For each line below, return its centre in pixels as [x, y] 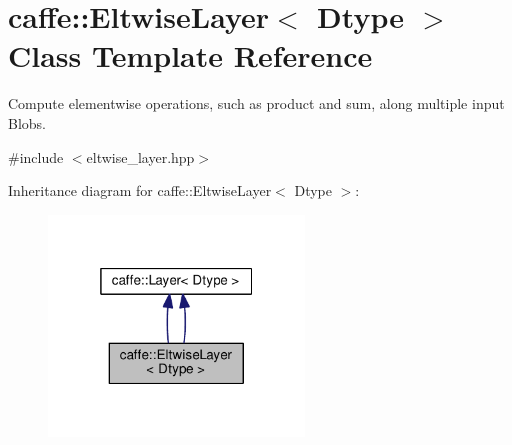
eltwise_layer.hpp [140, 156]
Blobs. [27, 122]
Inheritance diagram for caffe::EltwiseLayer [140, 190]
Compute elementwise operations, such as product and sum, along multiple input [256, 103]
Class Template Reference [190, 55]
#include [36, 156]
